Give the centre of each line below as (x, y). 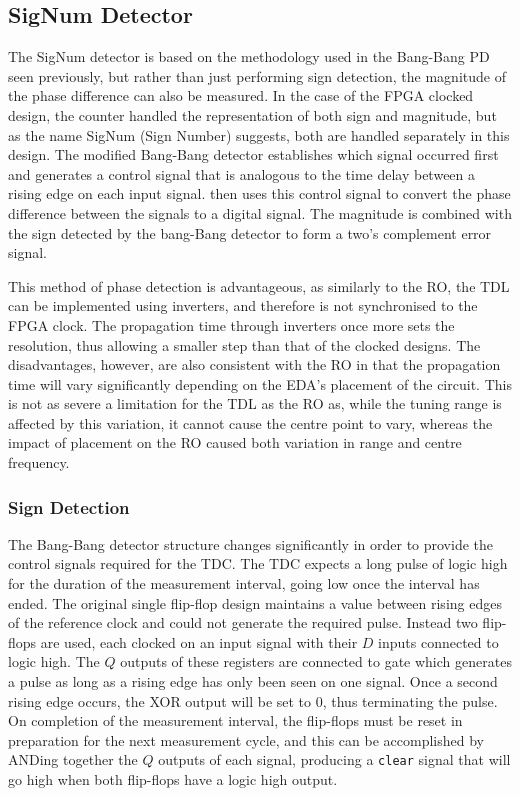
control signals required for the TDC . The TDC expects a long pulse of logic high (258, 563)
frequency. (39, 462)
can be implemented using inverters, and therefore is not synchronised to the (243, 305)
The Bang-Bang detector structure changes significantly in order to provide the (251, 543)
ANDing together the (73, 759)
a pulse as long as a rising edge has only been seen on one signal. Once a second (253, 681)
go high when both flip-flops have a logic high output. (173, 779)
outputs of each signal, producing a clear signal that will (334, 759)
